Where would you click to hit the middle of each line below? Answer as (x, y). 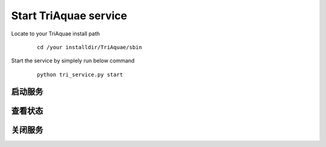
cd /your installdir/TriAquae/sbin (90, 47)
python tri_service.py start (80, 74)
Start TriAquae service (69, 16)
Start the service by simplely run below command (73, 61)
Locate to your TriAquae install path (56, 34)
